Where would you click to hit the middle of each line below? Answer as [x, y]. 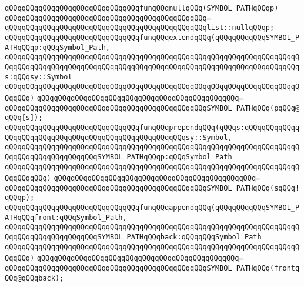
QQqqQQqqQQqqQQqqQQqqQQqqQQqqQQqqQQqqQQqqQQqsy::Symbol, [118, 137]
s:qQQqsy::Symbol [39, 77]
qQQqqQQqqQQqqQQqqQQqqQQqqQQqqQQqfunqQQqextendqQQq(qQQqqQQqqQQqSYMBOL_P [152, 37]
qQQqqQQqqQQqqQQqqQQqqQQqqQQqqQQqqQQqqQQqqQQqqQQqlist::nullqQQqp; [140, 28]
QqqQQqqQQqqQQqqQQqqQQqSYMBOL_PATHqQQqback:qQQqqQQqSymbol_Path [133, 237]
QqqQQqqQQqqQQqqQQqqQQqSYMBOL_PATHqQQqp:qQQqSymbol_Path [118, 157]
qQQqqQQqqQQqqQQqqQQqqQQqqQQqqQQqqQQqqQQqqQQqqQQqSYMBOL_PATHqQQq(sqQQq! [152, 188]
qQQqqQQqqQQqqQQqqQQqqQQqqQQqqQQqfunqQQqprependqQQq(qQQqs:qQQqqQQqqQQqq [152, 127]
